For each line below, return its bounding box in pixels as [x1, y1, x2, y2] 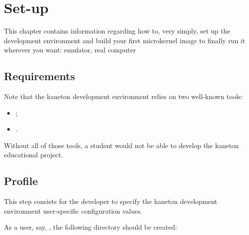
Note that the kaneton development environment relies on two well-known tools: [4, 91, 243, 101]
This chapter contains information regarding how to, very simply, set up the [4, 26, 231, 36]
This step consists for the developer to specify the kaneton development [4, 196, 217, 206]
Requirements [4, 68, 75, 84]
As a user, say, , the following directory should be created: [4, 222, 177, 232]
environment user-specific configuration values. [4, 205, 142, 216]
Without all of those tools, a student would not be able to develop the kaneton [4, 140, 239, 150]
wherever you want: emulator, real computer [4, 45, 136, 55]
